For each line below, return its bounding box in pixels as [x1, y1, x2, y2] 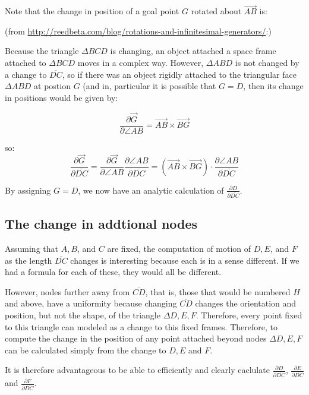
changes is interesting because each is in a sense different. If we [70, 254, 299, 266]
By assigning [5, 184, 51, 196]
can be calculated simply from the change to [5, 343, 166, 356]
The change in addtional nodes [5, 214, 198, 233]
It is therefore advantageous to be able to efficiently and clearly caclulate [5, 364, 270, 376]
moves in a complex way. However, [77, 56, 204, 68]
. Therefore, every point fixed [196, 308, 302, 321]
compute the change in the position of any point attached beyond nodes [5, 332, 267, 345]
